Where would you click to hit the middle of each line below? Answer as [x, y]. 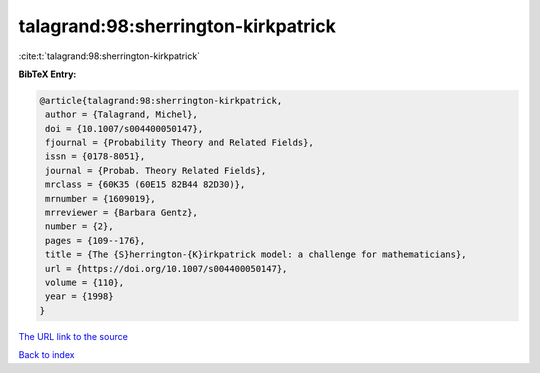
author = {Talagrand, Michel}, [122, 114]
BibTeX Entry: [47, 74]
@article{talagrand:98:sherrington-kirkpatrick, [161, 100]
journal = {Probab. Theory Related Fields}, [156, 170]
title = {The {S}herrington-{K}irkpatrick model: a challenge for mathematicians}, [256, 254]
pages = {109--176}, [95, 240]
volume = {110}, [85, 282]
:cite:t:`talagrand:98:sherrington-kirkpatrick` [109, 56]
